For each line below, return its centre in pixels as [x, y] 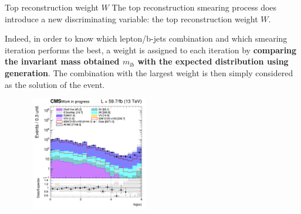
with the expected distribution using [213, 61]
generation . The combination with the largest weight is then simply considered [149, 72]
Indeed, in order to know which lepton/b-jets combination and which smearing [146, 38]
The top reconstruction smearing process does [194, 7]
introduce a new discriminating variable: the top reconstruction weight [131, 18]
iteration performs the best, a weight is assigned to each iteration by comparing [151, 50]
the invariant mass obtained [62, 61]
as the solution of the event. [55, 84]
